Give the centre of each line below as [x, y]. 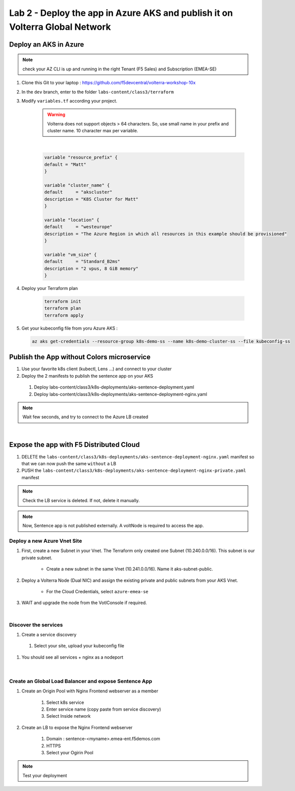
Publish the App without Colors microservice [80, 357]
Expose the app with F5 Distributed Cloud [74, 445]
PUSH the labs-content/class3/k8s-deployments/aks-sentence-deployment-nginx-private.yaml [134, 470]
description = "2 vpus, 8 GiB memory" [91, 268]
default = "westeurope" [78, 227]
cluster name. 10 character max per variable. [93, 131]
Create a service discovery [49, 634]
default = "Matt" [65, 164]
